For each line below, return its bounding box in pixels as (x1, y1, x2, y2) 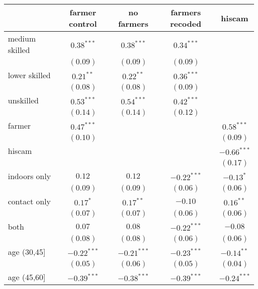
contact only (8, 195, 51, 207)
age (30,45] (8, 246, 46, 257)
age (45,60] (8, 271, 46, 283)
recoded (170, 18, 201, 29)
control (69, 18, 97, 29)
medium (8, 33, 36, 44)
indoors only (8, 170, 51, 182)
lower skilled (8, 69, 51, 81)
